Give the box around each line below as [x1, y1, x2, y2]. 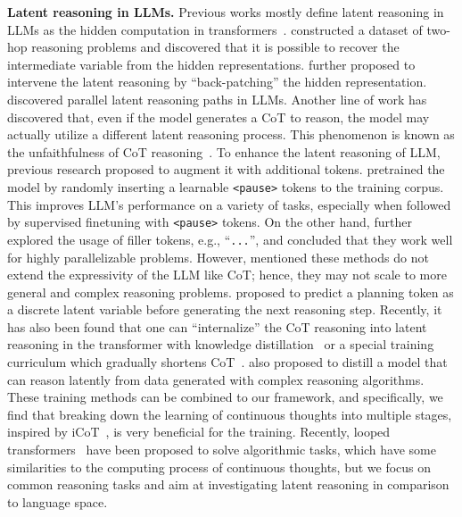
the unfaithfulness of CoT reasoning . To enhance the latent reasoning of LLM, [7, 142, 441, 161]
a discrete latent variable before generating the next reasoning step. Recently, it [7, 300, 442, 319]
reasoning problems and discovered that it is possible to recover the [31, 38, 400, 56]
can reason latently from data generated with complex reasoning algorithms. [7, 370, 425, 388]
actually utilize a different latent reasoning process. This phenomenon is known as [7, 125, 455, 144]
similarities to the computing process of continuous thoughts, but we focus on [7, 457, 432, 476]
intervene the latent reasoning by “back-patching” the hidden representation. [7, 72, 427, 91]
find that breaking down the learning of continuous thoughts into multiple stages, [7, 404, 452, 423]
